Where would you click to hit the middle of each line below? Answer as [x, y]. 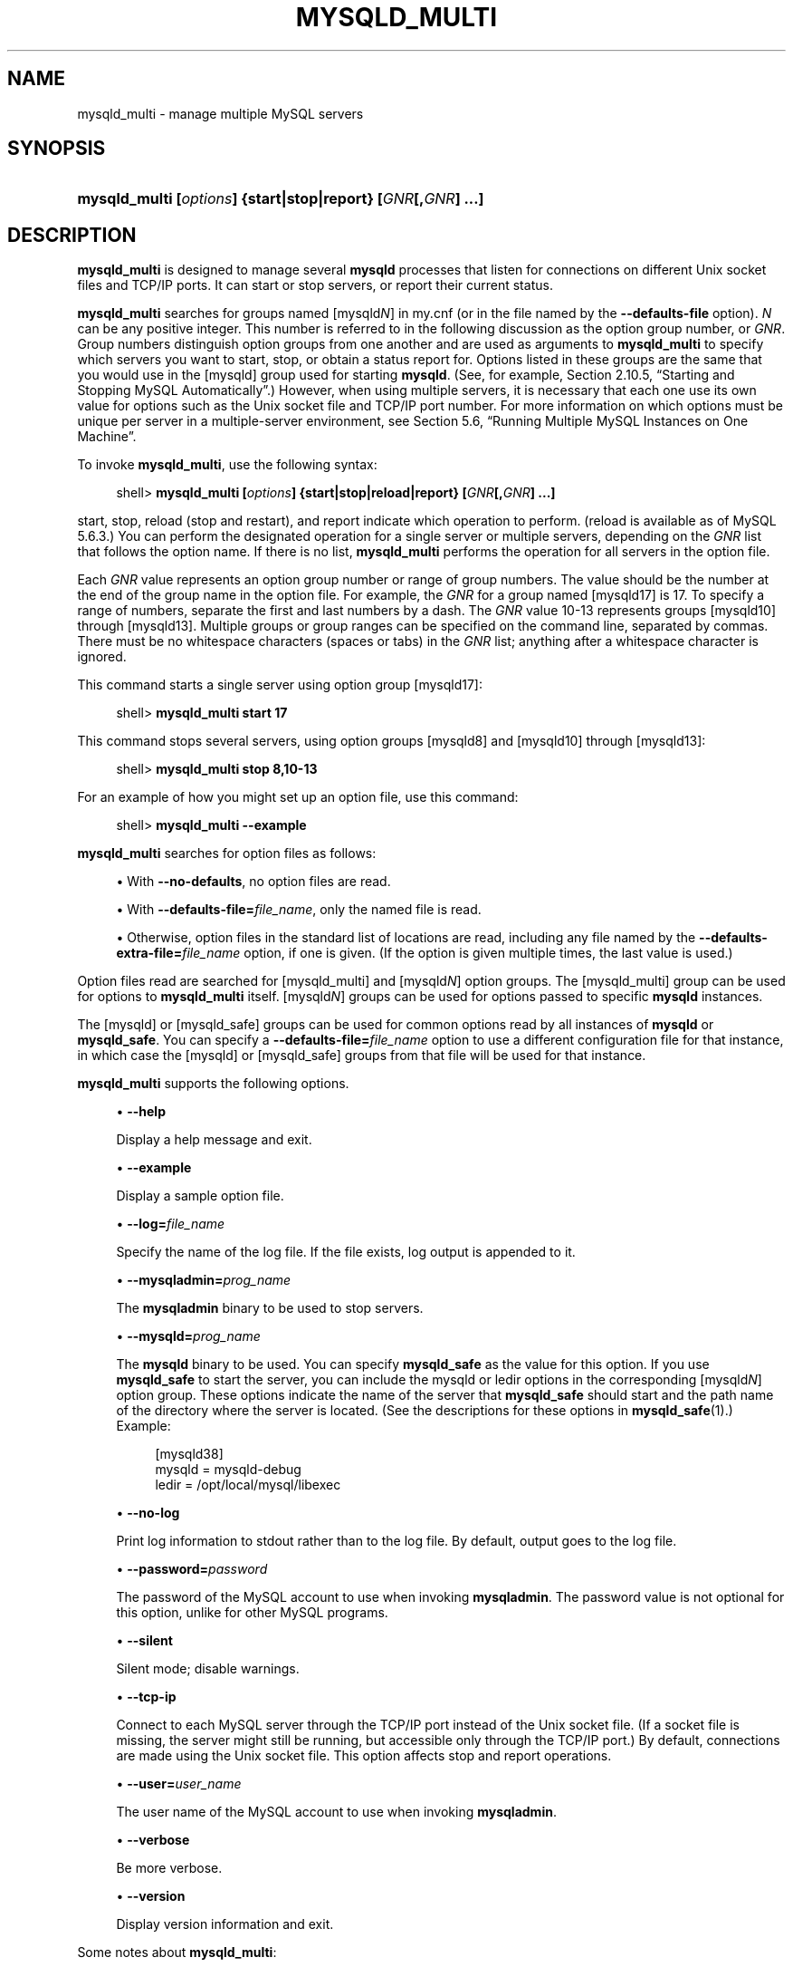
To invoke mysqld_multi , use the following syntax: [227, 465]
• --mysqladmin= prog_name [204, 1280]
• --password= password [192, 1569]
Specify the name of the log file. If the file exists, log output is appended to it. [346, 1252]
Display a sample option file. [200, 1196]
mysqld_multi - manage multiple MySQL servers [220, 113]
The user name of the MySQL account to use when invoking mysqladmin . [336, 1812]
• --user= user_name [179, 1784]
